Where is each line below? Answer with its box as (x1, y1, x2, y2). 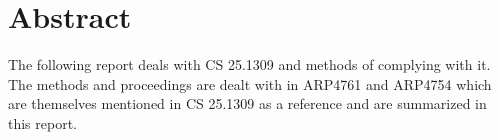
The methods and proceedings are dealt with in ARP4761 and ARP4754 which (8, 73, 492, 94)
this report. (8, 112, 78, 133)
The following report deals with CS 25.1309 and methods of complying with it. (8, 54, 491, 75)
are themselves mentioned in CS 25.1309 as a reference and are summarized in (8, 93, 487, 114)
